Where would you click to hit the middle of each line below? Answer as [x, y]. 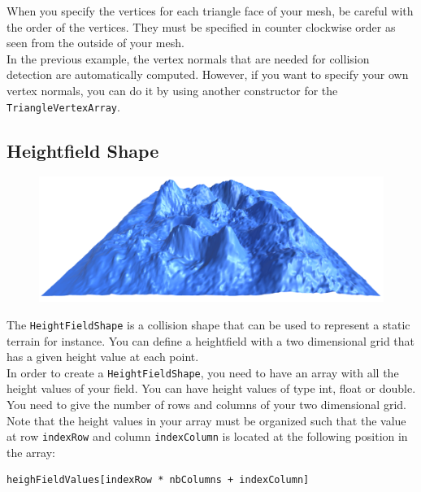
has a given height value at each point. [103, 357]
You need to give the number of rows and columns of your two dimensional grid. [206, 404]
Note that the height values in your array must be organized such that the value [206, 420]
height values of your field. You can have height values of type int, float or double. [211, 388]
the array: [31, 452]
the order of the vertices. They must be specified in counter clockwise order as [201, 26]
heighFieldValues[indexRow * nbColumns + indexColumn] [158, 480]
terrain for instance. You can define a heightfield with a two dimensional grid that [211, 340]
